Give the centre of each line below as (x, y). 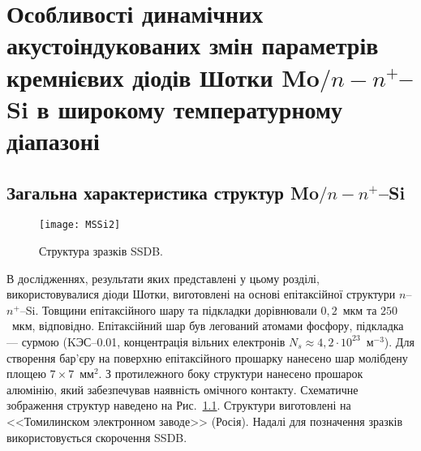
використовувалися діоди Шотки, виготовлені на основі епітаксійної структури (201, 294)
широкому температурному (200, 108)
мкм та (360, 309)
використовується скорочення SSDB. (97, 437)
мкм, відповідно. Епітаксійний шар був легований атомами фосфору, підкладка (208, 326)
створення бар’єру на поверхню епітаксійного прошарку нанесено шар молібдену (207, 357)
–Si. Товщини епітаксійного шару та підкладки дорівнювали (168, 309)
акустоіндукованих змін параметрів (193, 45)
